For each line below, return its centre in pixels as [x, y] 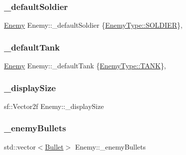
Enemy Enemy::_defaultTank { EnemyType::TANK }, [85, 66]
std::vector [20, 146]
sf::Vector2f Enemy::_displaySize [54, 106]
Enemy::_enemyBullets [111, 146]
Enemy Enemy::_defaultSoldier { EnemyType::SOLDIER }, [93, 25]
